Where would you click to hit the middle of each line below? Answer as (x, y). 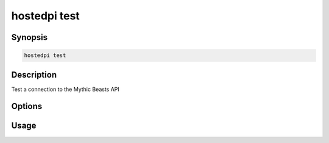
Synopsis (30, 37)
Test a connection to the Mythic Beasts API (65, 89)
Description (34, 75)
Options (27, 106)
